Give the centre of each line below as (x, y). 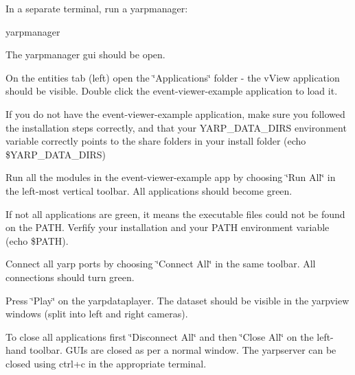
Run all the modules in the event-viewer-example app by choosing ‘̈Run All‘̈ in (171, 177)
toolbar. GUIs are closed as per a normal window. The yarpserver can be (183, 350)
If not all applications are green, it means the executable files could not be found (175, 214)
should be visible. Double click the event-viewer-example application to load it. (172, 91)
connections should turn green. (70, 277)
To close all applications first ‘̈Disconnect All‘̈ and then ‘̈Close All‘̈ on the (160, 336)
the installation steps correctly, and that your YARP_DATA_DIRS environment (176, 127)
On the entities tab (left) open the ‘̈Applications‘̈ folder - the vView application (173, 77)
